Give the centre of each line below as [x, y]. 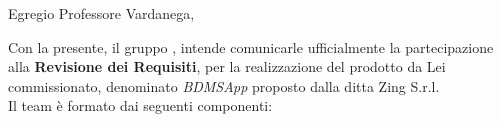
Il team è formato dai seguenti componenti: [140, 105]
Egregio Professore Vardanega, [101, 13]
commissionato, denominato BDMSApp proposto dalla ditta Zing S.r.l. [224, 85]
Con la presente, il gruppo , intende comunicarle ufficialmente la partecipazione [251, 46]
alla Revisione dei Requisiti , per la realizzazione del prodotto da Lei [227, 66]
